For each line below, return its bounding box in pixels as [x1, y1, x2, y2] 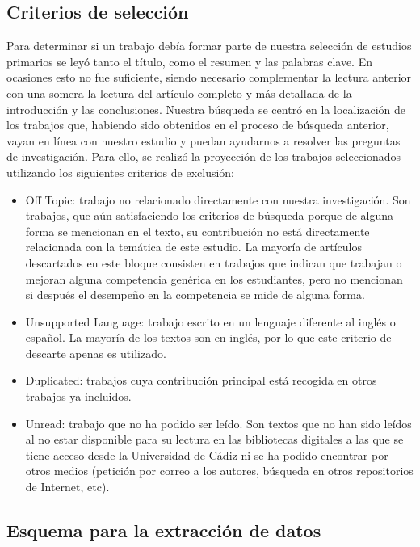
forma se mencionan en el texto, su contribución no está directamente [25, 222, 370, 239]
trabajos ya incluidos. [25, 388, 132, 405]
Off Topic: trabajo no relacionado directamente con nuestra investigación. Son [25, 191, 411, 208]
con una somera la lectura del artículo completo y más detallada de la [6, 84, 352, 101]
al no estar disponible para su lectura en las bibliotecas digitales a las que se [25, 431, 404, 448]
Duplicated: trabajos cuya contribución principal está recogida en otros [25, 372, 377, 389]
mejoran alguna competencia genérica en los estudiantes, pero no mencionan [25, 270, 403, 287]
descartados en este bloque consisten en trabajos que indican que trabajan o [25, 254, 402, 271]
